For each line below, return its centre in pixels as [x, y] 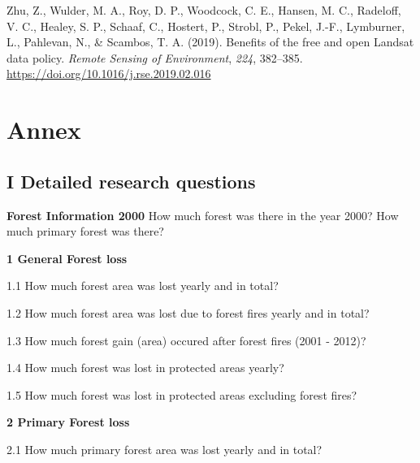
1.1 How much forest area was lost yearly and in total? [143, 286]
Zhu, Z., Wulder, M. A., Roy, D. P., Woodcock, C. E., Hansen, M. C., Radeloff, [204, 10]
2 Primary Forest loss [68, 422]
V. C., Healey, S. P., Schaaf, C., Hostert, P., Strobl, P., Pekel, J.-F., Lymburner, [206, 26]
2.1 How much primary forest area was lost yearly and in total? [165, 449]
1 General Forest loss [67, 258]
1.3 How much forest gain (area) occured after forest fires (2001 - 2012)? [186, 340]
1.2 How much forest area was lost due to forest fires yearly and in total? [188, 312]
